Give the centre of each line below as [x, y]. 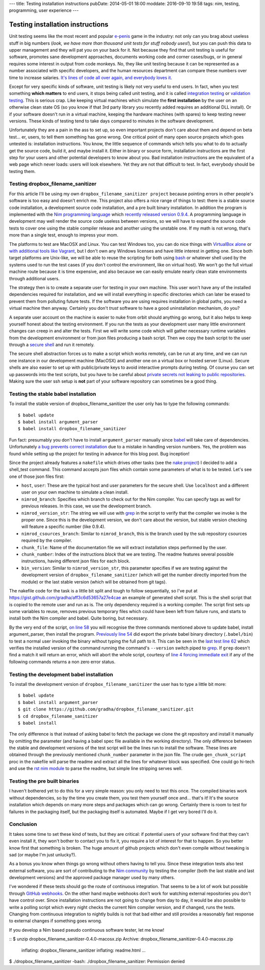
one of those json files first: [37, 476]
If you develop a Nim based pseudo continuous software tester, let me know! [87, 930]
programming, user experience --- [44, 10]
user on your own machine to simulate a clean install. [75, 492]
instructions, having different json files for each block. [76, 561]
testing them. [23, 171]
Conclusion [23, 824]
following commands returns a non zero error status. [62, 662]
